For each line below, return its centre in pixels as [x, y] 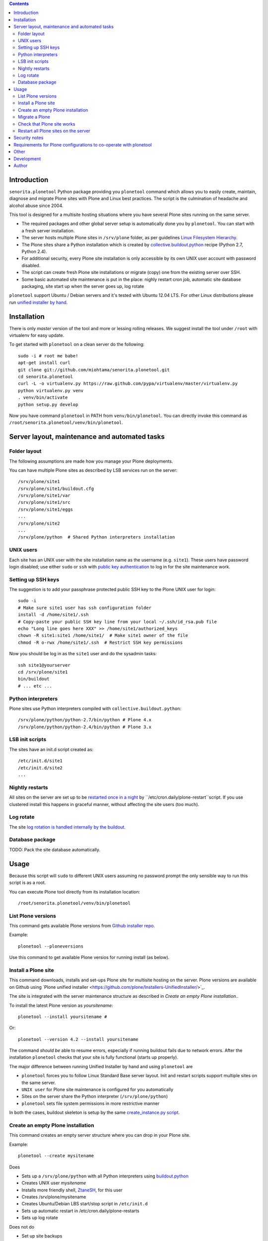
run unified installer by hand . [38, 302]
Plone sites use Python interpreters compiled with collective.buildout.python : [95, 708]
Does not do [22, 1227]
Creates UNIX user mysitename [54, 1183]
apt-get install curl [44, 363]
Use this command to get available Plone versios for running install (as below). [89, 958]
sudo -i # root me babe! [48, 356]
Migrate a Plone [34, 117]
